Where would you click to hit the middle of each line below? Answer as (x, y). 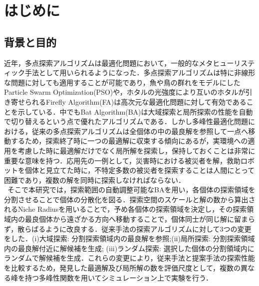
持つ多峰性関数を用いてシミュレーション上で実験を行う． (119, 277)
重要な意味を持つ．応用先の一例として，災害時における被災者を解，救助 (122, 160)
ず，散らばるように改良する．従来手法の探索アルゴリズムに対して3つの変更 (128, 228)
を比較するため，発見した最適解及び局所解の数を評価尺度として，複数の (122, 268)
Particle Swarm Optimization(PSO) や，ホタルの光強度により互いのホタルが (125, 92)
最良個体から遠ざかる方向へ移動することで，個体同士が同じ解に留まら (140, 219)
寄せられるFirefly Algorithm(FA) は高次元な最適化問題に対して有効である (129, 101)
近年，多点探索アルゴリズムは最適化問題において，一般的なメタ (109, 63)
